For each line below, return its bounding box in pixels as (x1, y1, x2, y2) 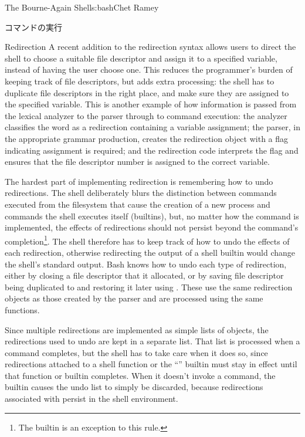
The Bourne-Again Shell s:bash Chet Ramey (5, 1, 159, 13)
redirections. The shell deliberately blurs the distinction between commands (5, 187, 277, 199)
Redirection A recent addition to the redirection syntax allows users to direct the (5, 40, 296, 53)
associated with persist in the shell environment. (5, 392, 178, 405)
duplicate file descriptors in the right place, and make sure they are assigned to (5, 86, 289, 99)
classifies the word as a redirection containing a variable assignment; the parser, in (5, 121, 300, 133)
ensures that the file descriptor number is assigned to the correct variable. (5, 155, 270, 168)
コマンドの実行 (5, 21, 62, 33)
